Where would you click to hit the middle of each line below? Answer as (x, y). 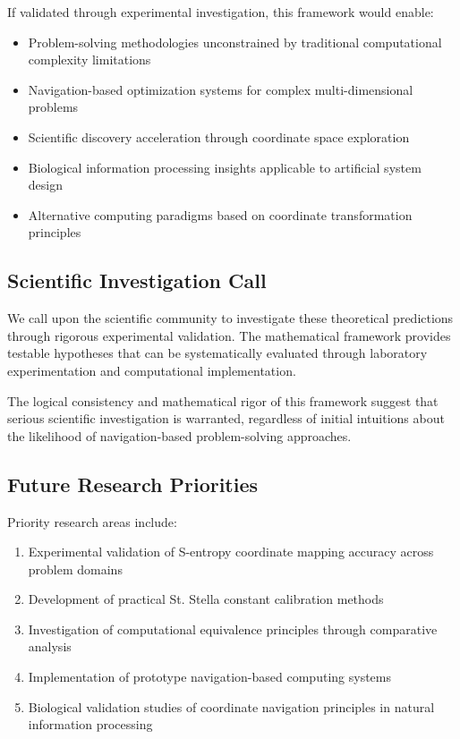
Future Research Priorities (133, 484)
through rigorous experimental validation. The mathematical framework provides (229, 335)
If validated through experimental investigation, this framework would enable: (221, 12)
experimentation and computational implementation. (152, 370)
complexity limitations (89, 59)
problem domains (75, 569)
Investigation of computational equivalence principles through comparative (233, 629)
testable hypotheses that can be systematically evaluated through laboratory (217, 353)
